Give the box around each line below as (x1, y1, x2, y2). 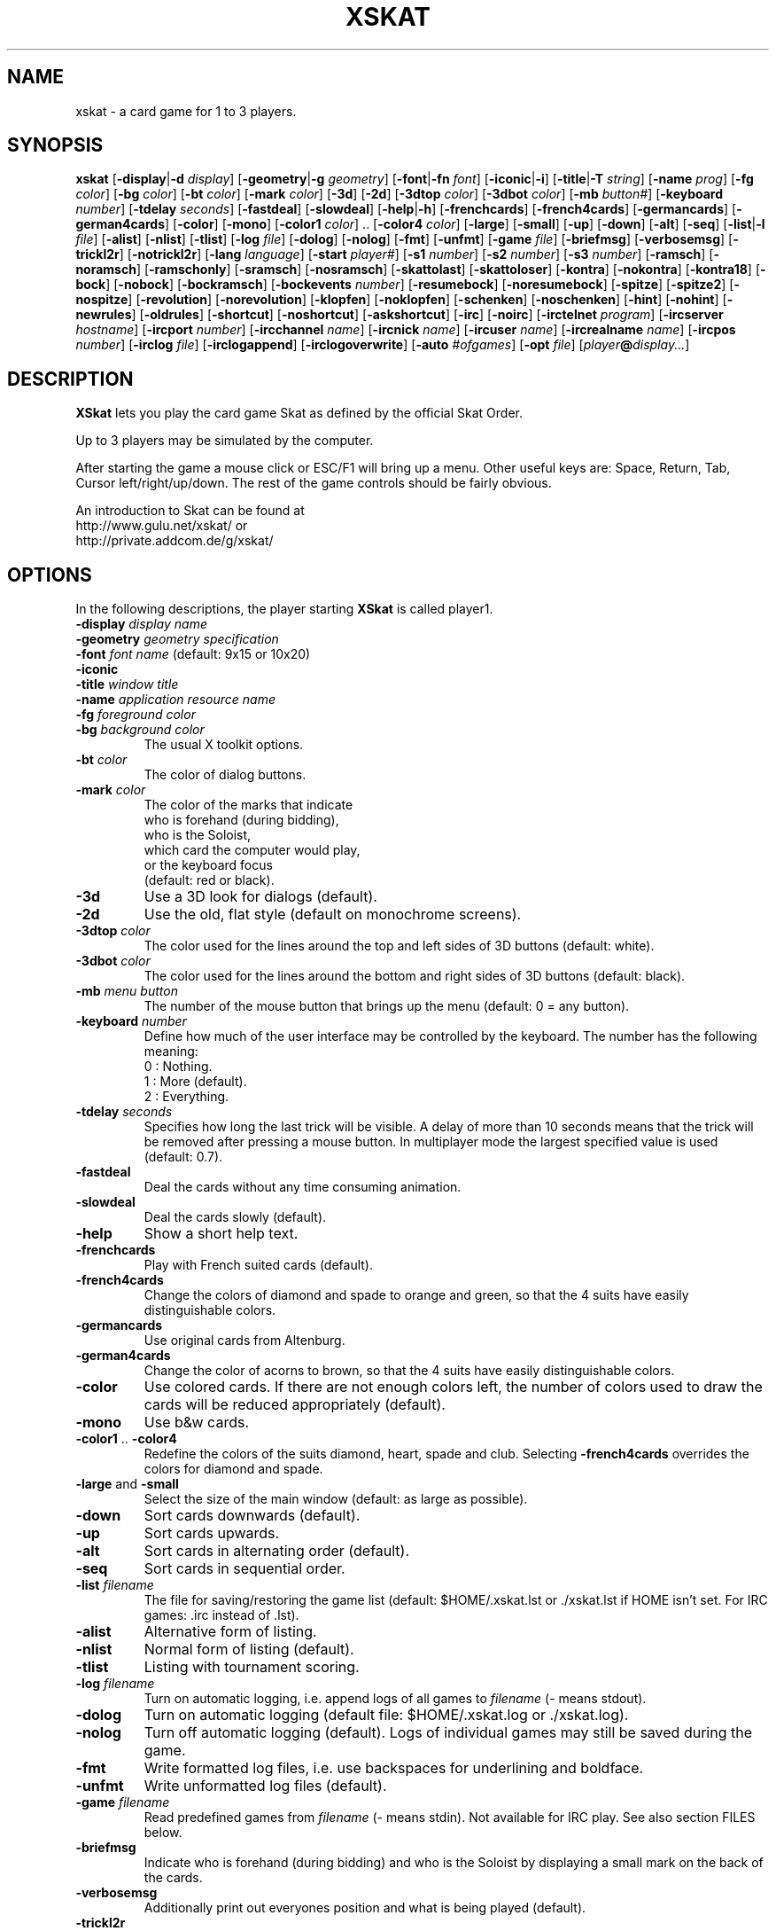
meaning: (144, 1044, 198, 1059)
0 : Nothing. (144, 1059, 213, 1075)
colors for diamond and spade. (144, 1461, 323, 1477)
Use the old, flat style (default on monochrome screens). (144, 905, 522, 924)
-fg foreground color (75, 707, 196, 723)
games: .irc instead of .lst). (144, 1607, 299, 1623)
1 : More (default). (144, 1074, 247, 1090)
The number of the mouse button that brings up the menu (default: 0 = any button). (144, 998, 630, 1014)
